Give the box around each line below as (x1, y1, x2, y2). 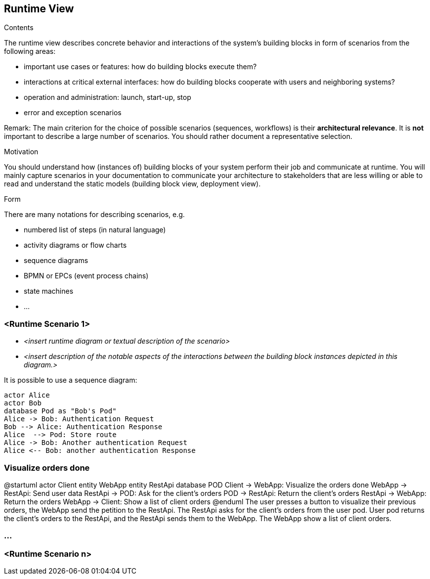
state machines (24, 287, 74, 296)
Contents (4, 23, 34, 32)
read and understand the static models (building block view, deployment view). (4, 179, 261, 188)
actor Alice (4, 391, 50, 400)
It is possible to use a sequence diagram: (4, 376, 137, 385)
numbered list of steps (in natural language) (24, 225, 166, 234)
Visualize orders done (4, 462, 90, 473)
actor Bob (4, 399, 42, 407)
